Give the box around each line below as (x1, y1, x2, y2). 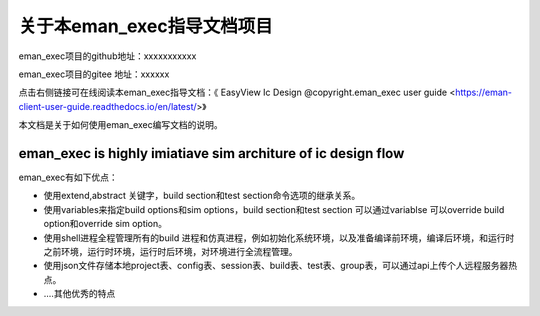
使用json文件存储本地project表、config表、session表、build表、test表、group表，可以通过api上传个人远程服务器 (43, 260, 509, 272)
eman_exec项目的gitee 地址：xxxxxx (18, 68, 170, 80)
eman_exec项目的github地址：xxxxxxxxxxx (18, 50, 197, 62)
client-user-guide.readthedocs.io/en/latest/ (18, 100, 197, 112)
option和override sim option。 (43, 218, 168, 230)
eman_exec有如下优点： (18, 171, 119, 184)
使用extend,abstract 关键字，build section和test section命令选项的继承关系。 (43, 190, 361, 202)
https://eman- (455, 86, 512, 99)
